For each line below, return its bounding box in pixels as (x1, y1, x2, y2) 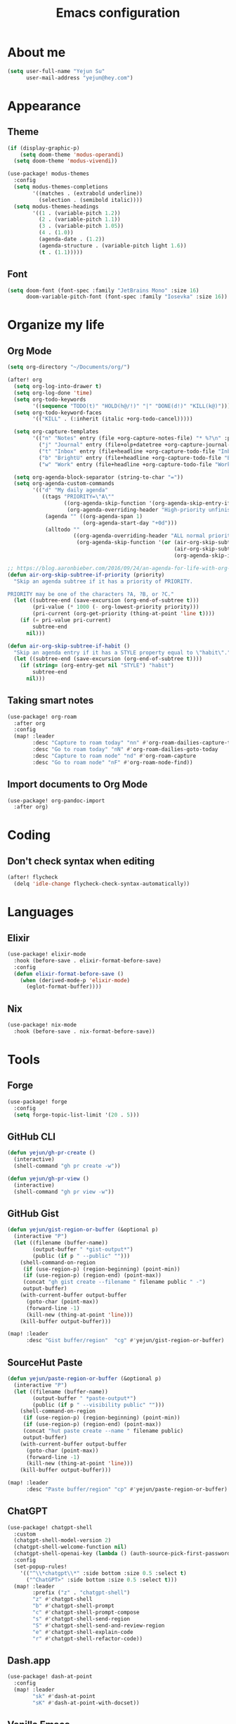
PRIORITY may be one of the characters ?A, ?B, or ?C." (7, 591, 174, 598)
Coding (7, 828, 51, 843)
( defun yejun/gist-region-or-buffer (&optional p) (7, 1226, 159, 1233)
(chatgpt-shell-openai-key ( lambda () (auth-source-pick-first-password (13, 1550, 231, 1557)
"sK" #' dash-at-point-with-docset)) (32, 1699, 140, 1706)
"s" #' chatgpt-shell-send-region (32, 1615, 131, 1622)
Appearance (7, 98, 81, 114)
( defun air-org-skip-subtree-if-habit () (7, 642, 131, 650)
